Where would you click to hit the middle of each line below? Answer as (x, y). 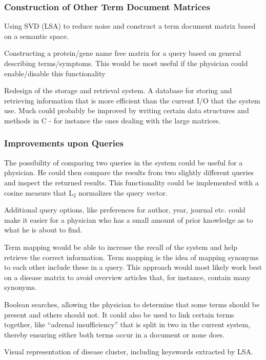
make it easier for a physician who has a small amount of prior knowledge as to (129, 219)
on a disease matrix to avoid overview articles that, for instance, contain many (127, 277)
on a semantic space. (36, 36)
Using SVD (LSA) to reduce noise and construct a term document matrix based (130, 26)
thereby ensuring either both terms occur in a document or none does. (115, 334)
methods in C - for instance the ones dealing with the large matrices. (112, 120)
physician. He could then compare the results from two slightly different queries (129, 172)
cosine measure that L (39, 192)
